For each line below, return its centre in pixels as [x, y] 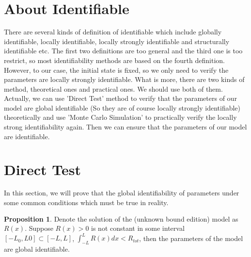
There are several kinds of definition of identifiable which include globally [113, 32]
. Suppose [39, 228]
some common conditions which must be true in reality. [86, 202]
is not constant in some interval [138, 228]
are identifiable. [27, 136]
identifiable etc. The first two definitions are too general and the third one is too [123, 51]
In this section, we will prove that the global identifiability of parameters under [122, 193]
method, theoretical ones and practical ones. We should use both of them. [113, 88]
